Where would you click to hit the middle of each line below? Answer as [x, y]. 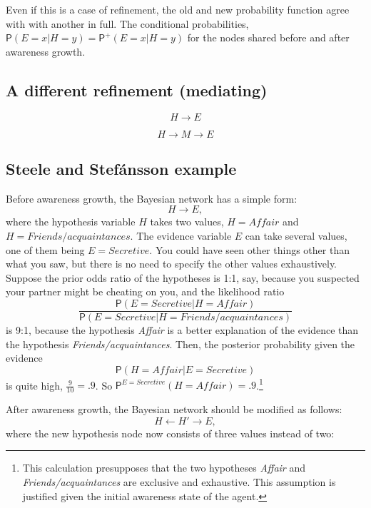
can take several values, [296, 235]
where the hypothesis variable [71, 222]
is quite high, [34, 385]
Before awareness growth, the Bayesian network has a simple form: [152, 198]
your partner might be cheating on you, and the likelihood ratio [145, 291]
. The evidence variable [181, 235]
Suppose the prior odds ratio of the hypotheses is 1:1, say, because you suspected [183, 277]
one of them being [45, 249]
